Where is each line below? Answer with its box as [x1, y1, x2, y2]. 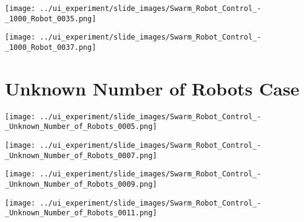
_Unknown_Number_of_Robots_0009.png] [5, 180, 157, 189]
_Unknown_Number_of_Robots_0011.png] [5, 209, 157, 218]
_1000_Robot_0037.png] [5, 43, 96, 52]
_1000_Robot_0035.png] [5, 14, 96, 23]
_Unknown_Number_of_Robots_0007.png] [5, 151, 157, 160]
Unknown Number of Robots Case [5, 75, 300, 100]
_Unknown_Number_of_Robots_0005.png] [5, 122, 157, 131]
